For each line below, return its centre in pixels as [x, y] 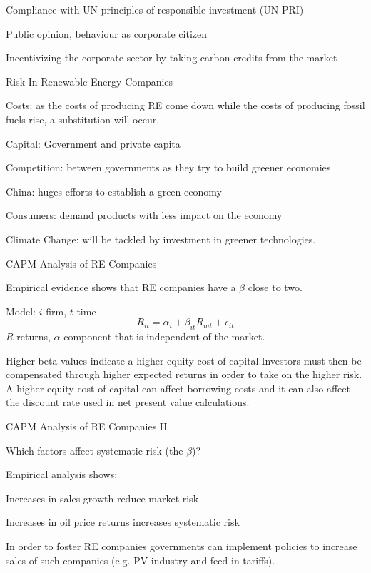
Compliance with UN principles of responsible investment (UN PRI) [155, 9]
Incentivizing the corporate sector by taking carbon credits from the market [172, 57]
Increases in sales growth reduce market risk [102, 498]
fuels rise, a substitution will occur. [83, 119]
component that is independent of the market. [164, 336]
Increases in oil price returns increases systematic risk [123, 522]
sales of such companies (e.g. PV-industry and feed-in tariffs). [141, 560]
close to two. [275, 287]
